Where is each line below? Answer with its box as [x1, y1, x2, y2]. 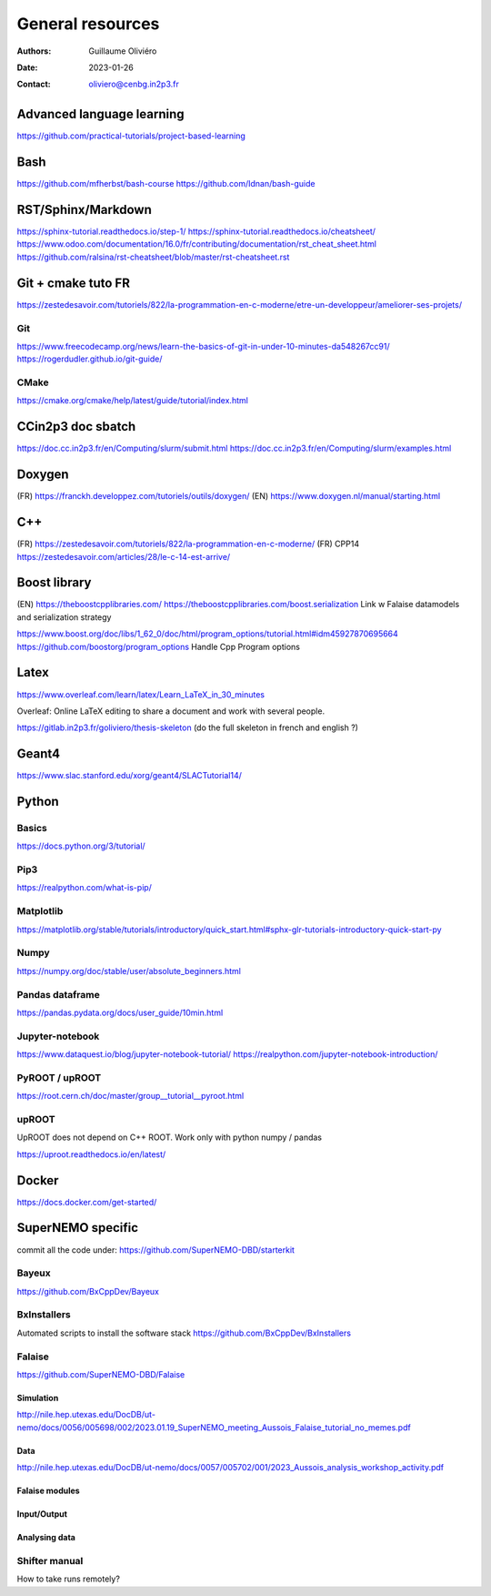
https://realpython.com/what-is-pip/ [16, 882, 152, 893]
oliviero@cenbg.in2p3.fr [88, 78, 179, 90]
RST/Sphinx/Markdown [16, 201, 152, 218]
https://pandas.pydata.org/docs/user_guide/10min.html [16, 1007, 224, 1018]
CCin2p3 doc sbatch [16, 419, 136, 434]
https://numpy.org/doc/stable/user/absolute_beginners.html [16, 965, 241, 976]
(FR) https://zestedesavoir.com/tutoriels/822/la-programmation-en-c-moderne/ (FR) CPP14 [16, 538, 359, 550]
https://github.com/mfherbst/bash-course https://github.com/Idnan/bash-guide [16, 178, 316, 189]
